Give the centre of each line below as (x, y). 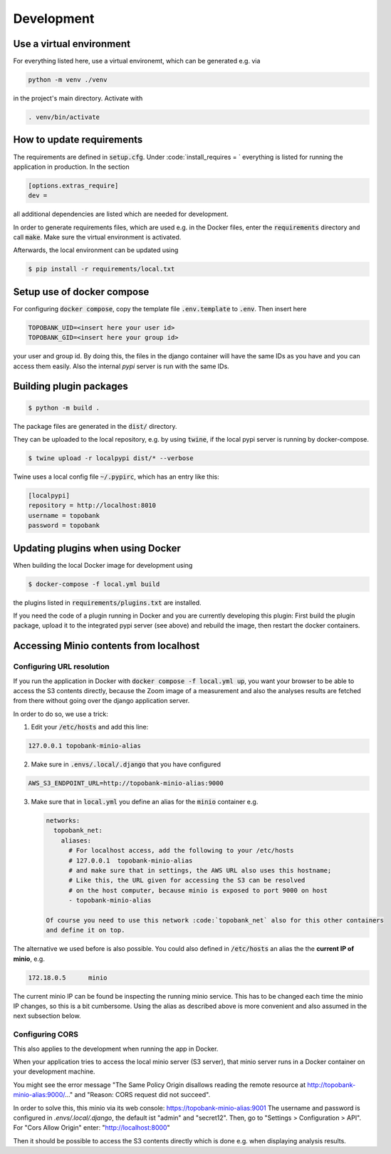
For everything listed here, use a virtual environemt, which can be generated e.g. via (137, 61)
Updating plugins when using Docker (97, 548)
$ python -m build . (64, 407)
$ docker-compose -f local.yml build (94, 584)
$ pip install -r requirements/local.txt (101, 269)
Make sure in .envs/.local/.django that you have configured (126, 764)
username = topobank (64, 515)
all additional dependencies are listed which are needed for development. (121, 214)
